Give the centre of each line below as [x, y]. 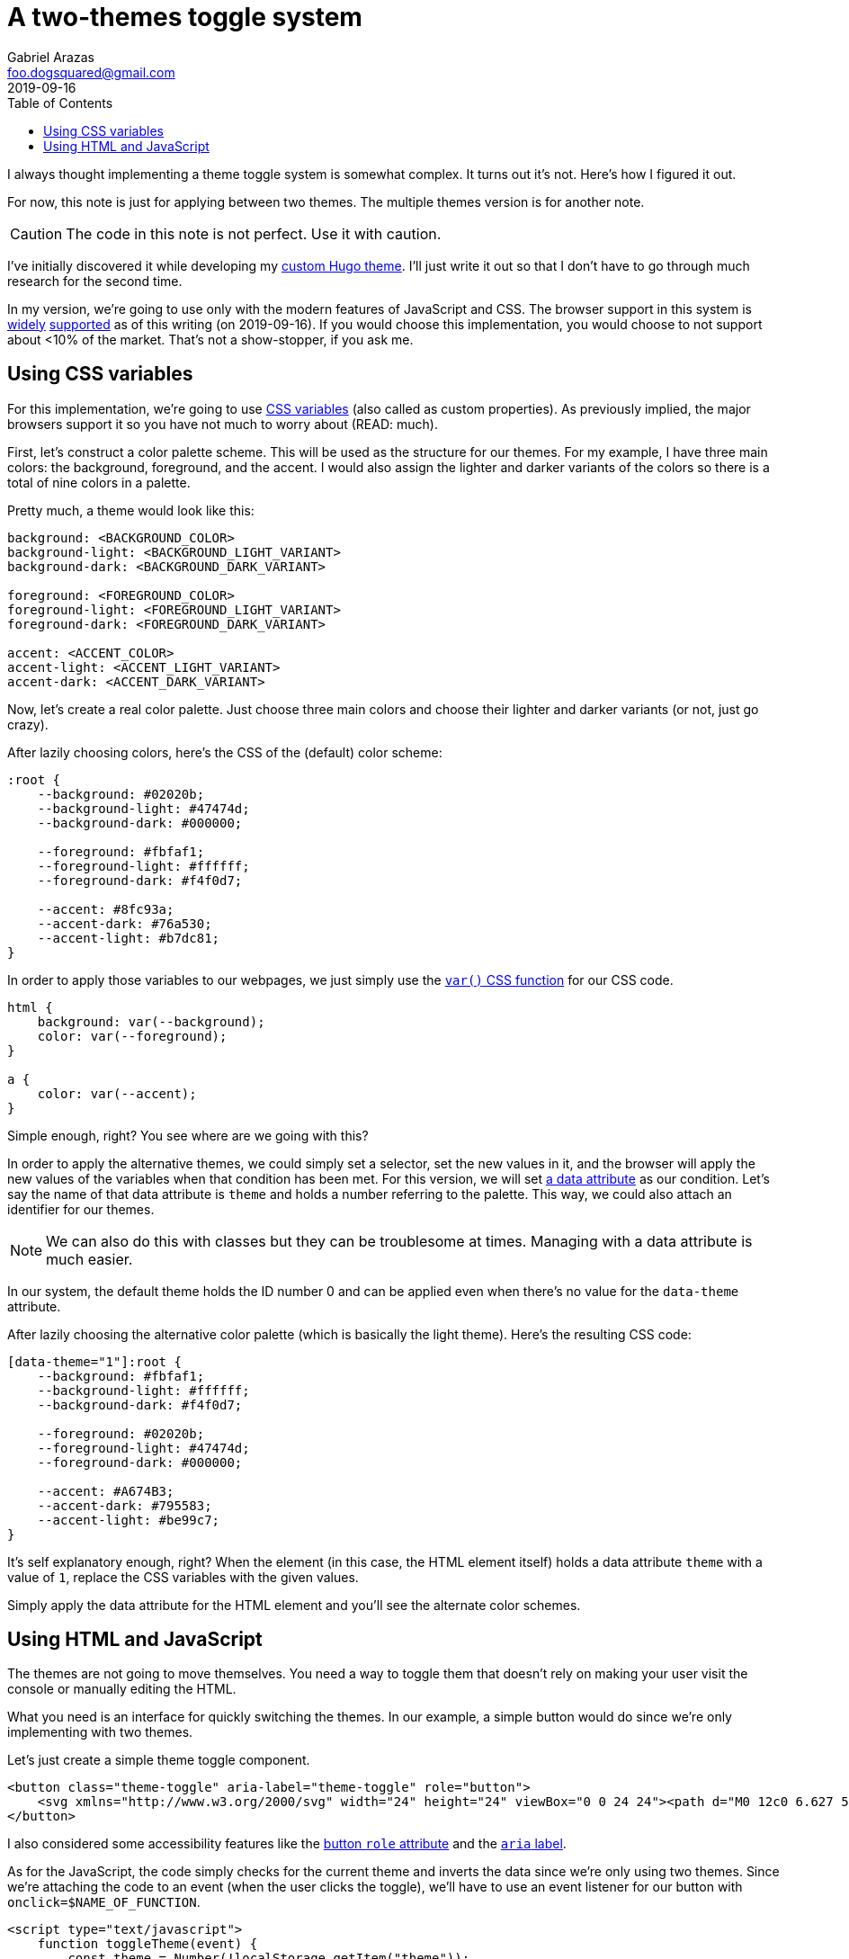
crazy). [28, 724]
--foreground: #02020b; [121, 1433]
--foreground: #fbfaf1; [121, 851]
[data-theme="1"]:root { [94, 1361]
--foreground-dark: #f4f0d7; [140, 880]
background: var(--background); [151, 1021]
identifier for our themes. [81, 1209]
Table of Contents [60, 103]
